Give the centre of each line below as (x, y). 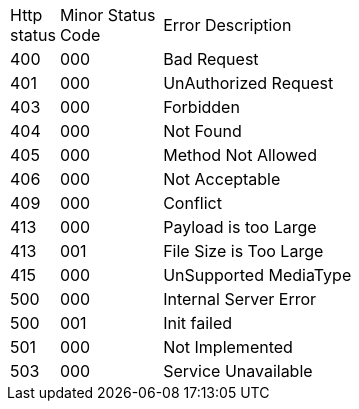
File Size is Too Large (243, 251)
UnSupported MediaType (257, 275)
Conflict (192, 203)
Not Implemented (228, 347)
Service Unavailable (238, 371)
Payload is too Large (240, 227)
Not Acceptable (222, 179)
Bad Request (211, 59)
